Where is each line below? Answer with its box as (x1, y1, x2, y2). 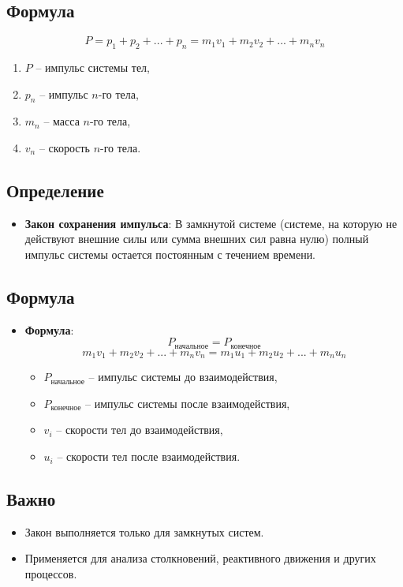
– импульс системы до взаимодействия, (88, 368, 278, 385)
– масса (43, 113, 80, 129)
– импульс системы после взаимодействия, (85, 394, 290, 411)
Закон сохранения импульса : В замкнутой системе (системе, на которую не (24, 215, 397, 231)
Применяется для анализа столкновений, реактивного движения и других (24, 550, 376, 566)
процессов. (24, 566, 77, 582)
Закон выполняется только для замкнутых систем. (24, 523, 264, 540)
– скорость (39, 139, 90, 155)
